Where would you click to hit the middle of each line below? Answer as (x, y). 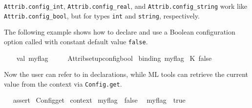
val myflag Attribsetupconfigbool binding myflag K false (114, 58)
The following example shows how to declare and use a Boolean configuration (120, 32)
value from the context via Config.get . (63, 83)
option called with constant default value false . (76, 41)
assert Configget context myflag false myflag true (99, 100)
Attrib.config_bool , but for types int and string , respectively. (102, 15)
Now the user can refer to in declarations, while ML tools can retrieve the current (126, 74)
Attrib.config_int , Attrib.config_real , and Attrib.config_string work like (126, 6)
